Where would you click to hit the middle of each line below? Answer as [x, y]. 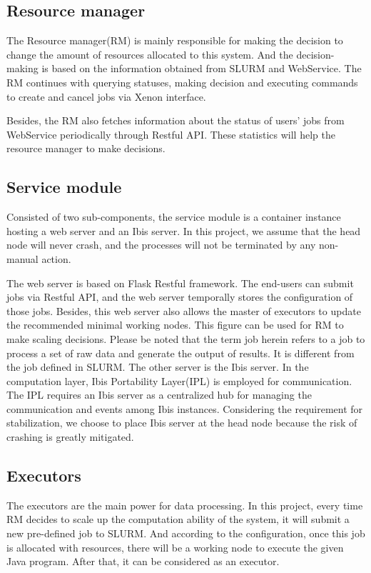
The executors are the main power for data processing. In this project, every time [185, 505]
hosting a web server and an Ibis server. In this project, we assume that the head [184, 230]
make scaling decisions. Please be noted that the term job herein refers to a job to [186, 338]
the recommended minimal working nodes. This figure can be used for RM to [175, 325]
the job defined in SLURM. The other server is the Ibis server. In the [158, 367]
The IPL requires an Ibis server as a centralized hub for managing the [159, 395]
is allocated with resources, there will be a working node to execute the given [175, 547]
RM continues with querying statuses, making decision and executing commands [182, 82]
